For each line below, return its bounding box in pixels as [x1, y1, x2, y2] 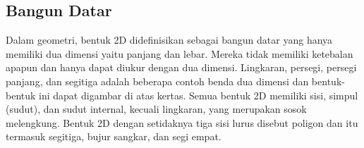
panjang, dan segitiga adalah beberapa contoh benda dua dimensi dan [6, 73, 309, 88]
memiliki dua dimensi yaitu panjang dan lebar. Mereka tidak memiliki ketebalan [6, 46, 353, 61]
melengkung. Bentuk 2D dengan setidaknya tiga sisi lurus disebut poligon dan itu [6, 115, 358, 130]
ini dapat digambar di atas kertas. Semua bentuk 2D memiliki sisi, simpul [39, 87, 358, 102]
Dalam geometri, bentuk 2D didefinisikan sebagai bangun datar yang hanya [6, 32, 333, 47]
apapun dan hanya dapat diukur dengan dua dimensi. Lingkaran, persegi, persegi [6, 60, 357, 75]
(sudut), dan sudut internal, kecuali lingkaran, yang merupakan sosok [6, 101, 307, 116]
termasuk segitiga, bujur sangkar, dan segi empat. [6, 129, 222, 144]
